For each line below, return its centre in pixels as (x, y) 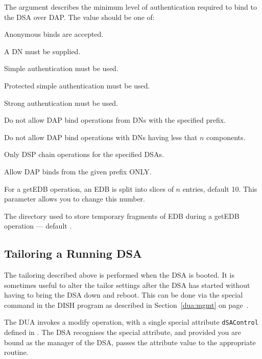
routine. (16, 352)
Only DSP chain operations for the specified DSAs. (84, 154)
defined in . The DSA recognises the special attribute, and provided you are (123, 332)
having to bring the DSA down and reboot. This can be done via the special (124, 295)
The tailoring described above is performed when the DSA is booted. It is (119, 275)
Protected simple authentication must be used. (77, 85)
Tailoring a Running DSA (73, 253)
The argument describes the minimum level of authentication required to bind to (130, 7)
